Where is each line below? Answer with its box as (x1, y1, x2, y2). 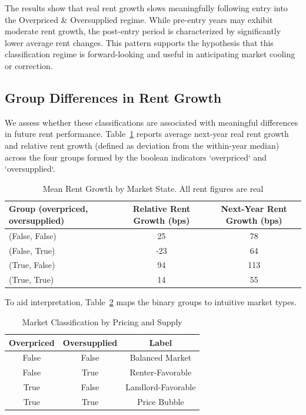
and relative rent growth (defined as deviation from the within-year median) (5, 139, 280, 151)
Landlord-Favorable (125, 381, 196, 393)
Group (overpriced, (9, 202, 88, 215)
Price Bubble (137, 395, 184, 407)
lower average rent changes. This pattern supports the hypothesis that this (5, 36, 274, 48)
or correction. (5, 59, 53, 71)
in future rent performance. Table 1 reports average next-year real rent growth (5, 128, 289, 140)
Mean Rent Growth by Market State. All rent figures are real (42, 182, 264, 194)
